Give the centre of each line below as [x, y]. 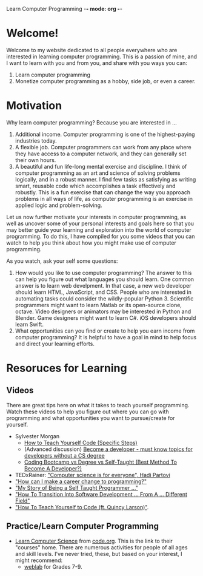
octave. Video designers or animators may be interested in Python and [103, 311]
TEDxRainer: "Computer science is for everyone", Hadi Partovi [93, 475]
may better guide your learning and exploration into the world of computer [99, 229]
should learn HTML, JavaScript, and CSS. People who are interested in [103, 292]
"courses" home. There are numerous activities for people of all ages [101, 547]
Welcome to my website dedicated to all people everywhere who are [92, 50]
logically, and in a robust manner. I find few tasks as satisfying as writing [105, 179]
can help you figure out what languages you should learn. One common [105, 279]
